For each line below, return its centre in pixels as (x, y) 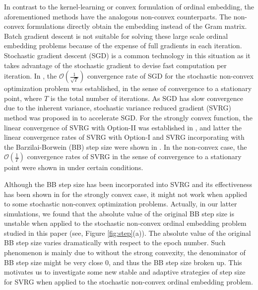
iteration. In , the (31, 76)
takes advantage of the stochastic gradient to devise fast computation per (115, 65)
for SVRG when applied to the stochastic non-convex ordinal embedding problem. (129, 281)
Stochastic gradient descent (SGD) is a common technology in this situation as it (127, 55)
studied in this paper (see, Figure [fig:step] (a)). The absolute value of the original (128, 233)
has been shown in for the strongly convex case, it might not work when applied (126, 194)
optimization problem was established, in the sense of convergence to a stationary (128, 88)
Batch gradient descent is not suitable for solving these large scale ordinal (116, 36)
